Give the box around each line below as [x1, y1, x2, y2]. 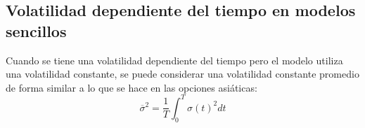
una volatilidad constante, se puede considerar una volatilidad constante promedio [6, 66, 359, 81]
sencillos [6, 20, 67, 41]
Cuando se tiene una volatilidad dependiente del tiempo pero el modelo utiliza [6, 52, 343, 67]
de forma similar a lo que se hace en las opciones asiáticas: [6, 80, 257, 94]
